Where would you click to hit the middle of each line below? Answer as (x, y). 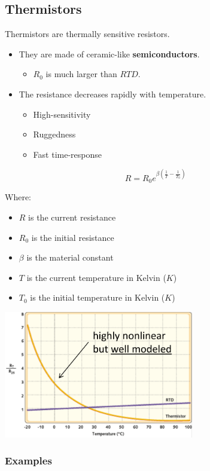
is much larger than (81, 74)
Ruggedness (54, 134)
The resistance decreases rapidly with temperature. (112, 94)
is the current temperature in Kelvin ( (96, 277)
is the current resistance (72, 217)
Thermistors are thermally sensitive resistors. (87, 34)
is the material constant (70, 257)
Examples (28, 461)
